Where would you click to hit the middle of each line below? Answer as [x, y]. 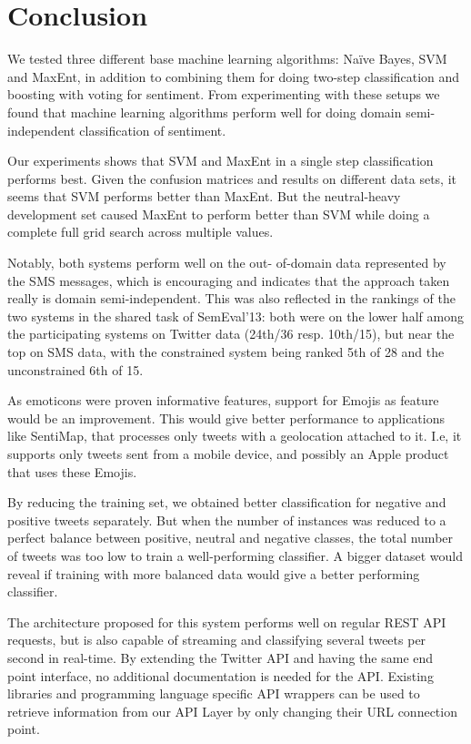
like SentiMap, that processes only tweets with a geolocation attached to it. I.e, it [235, 436]
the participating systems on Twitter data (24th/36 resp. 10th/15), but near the [231, 334]
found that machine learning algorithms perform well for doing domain [205, 112]
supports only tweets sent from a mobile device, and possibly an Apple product [228, 454]
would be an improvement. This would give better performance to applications [226, 418]
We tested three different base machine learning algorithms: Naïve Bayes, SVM [227, 59]
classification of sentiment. [153, 130]
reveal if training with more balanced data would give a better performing [214, 573]
